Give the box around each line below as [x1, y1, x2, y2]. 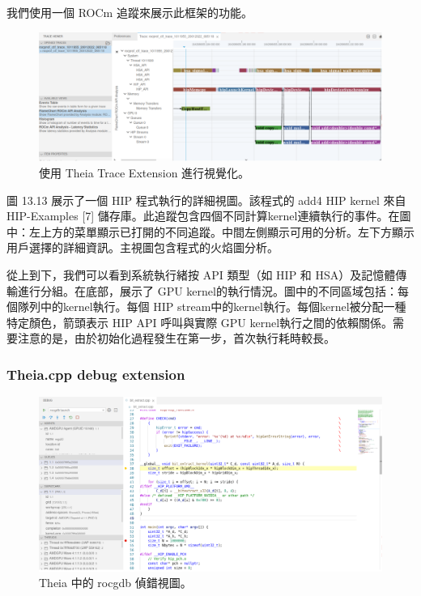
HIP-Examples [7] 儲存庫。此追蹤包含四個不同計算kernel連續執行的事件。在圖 [6, 207, 411, 224]
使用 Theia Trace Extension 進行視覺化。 [39, 164, 250, 181]
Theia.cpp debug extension [6, 364, 185, 384]
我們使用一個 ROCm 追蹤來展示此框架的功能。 [6, 4, 253, 20]
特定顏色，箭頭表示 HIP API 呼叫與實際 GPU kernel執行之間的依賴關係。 [6, 313, 393, 330]
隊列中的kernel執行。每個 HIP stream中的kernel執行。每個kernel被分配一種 [17, 298, 406, 315]
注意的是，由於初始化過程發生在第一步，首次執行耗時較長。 [17, 330, 335, 347]
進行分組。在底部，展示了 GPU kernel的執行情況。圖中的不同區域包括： [17, 282, 398, 299]
